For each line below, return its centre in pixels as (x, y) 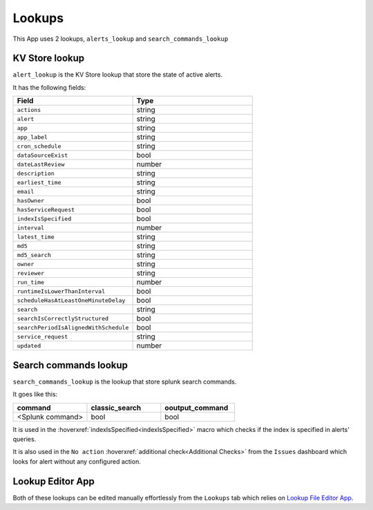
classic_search (116, 408)
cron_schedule (39, 146)
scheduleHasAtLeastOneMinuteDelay (71, 300)
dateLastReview (41, 164)
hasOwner (31, 200)
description (36, 173)
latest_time (36, 237)
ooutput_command (197, 408)
